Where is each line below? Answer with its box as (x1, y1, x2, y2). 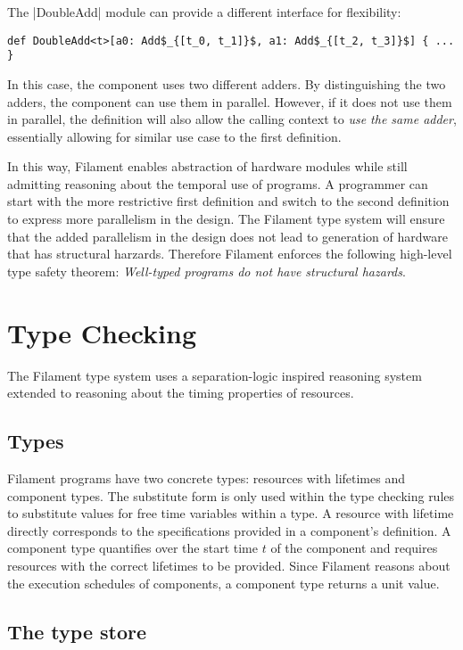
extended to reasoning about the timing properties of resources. (7, 383, 354, 402)
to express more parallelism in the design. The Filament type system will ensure (7, 210, 445, 228)
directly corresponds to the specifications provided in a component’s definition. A (7, 521, 451, 539)
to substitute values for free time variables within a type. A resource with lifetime (7, 504, 454, 522)
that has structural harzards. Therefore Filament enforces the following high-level (7, 244, 452, 263)
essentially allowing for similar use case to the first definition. (7, 127, 342, 145)
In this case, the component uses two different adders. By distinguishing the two (7, 74, 446, 93)
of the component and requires (270, 539, 438, 557)
